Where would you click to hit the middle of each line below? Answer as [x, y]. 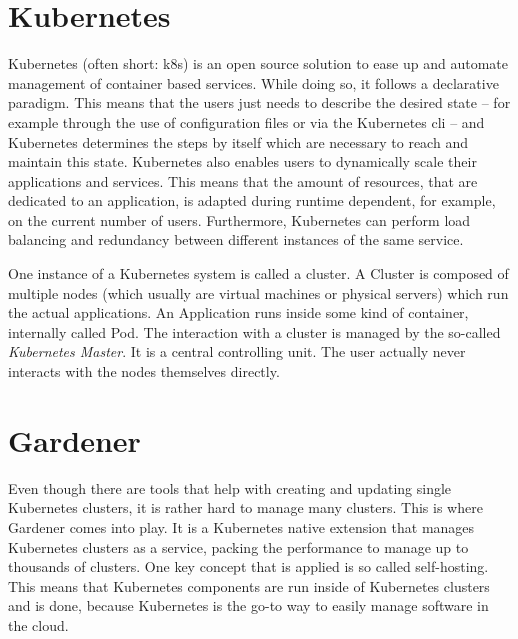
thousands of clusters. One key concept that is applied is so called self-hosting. [248, 566]
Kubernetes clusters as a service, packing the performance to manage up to [238, 546]
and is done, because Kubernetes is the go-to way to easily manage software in [248, 605]
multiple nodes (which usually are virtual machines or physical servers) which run [258, 292]
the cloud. [38, 624]
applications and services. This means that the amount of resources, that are [243, 180]
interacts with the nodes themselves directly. [144, 371]
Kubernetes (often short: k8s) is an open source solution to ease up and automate [258, 63]
